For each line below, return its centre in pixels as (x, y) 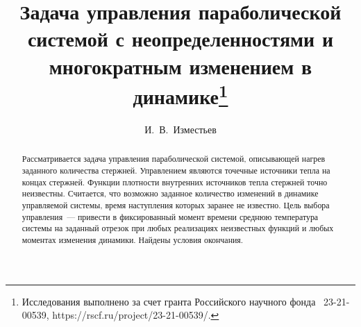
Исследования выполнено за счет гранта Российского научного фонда (169, 301)
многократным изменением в (180, 66)
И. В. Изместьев (180, 129)
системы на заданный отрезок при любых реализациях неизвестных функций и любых (178, 228)
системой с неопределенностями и (180, 39)
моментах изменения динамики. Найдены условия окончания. (133, 240)
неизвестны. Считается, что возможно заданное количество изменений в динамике (170, 193)
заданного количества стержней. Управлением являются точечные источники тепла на (176, 170)
